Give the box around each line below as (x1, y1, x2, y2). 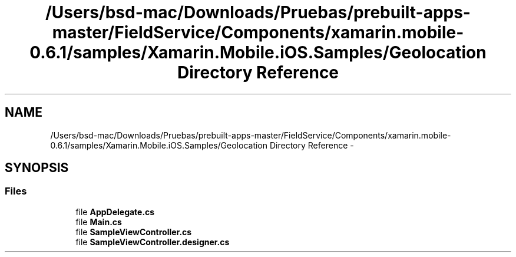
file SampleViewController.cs (75, 226, 192, 237)
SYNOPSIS (5, 160, 69, 176)
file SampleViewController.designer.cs (75, 236, 230, 247)
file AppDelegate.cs (75, 206, 155, 217)
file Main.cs (75, 216, 122, 227)
